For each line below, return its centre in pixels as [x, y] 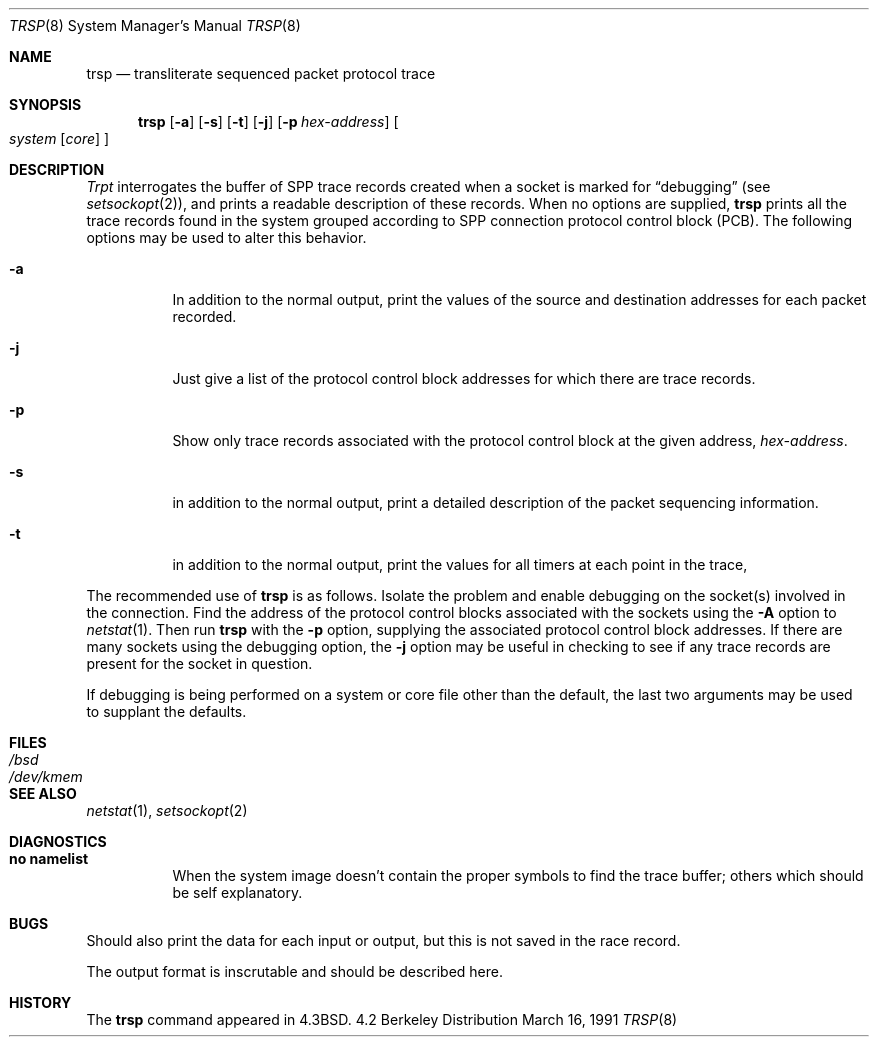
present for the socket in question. [199, 663]
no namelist [49, 858]
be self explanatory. [237, 892]
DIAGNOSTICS [58, 841]
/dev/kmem [46, 776]
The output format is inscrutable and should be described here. [295, 971]
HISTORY [40, 1002]
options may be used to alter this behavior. [226, 237]
